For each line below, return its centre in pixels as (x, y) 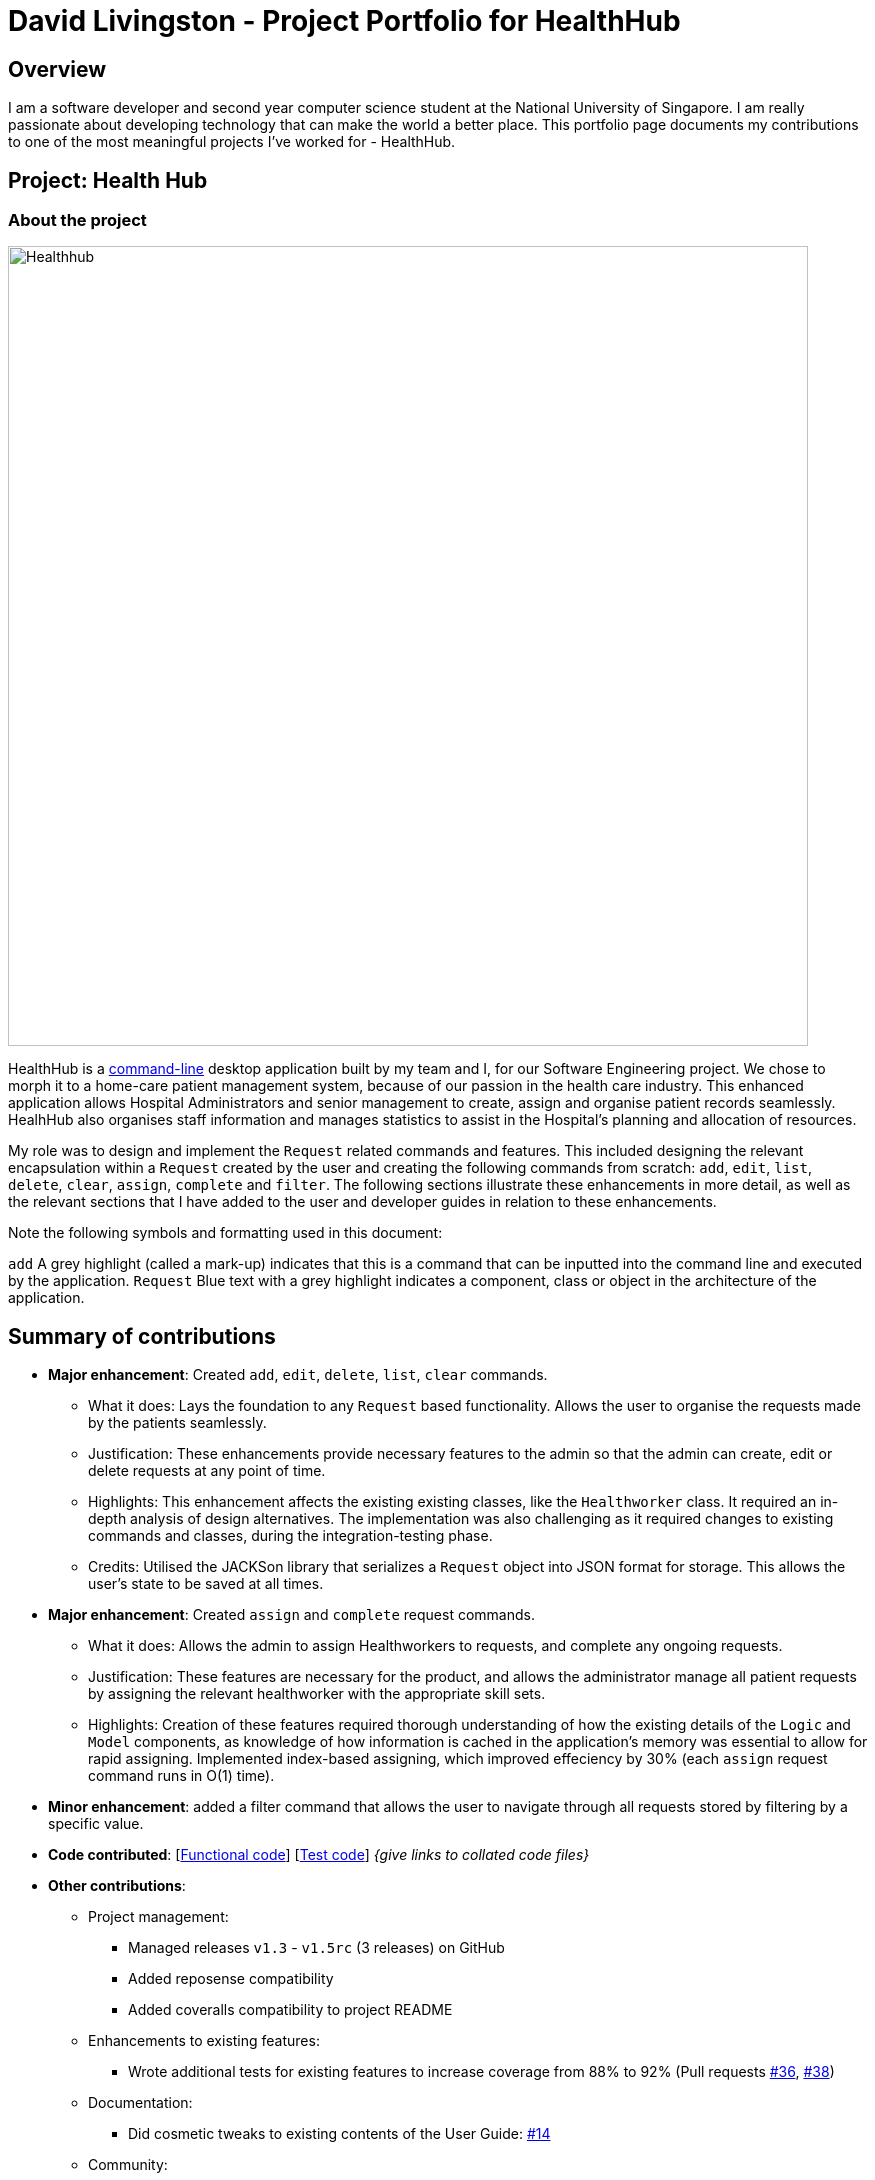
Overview (57, 69)
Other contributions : (117, 1886)
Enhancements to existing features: (204, 2041)
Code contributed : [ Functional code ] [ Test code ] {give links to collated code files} (319, 1855)
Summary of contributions (142, 1336)
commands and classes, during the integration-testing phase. (290, 1536)
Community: (128, 2165)
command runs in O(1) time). (181, 1776)
